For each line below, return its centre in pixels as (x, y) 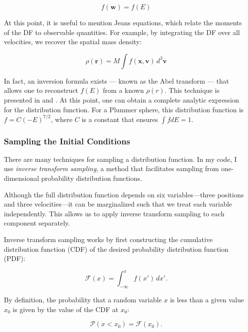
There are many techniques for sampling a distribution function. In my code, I (120, 159)
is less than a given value (207, 300)
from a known (124, 90)
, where (62, 119)
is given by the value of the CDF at (66, 309)
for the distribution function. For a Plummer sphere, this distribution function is (124, 109)
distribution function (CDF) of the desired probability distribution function (116, 249)
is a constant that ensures (120, 119)
